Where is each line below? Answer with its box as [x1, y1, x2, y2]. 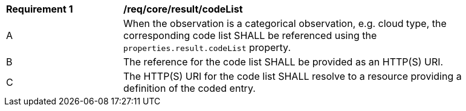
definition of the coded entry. [123, 82, 256, 94]
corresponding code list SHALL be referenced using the [123, 29, 377, 41]
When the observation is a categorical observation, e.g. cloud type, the [123, 17, 447, 29]
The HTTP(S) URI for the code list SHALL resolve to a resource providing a [123, 70, 462, 82]
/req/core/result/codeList [123, 3, 243, 15]
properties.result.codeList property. [123, 41, 291, 53]
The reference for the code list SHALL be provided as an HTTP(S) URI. [123, 56, 444, 68]
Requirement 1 [6, 3, 73, 15]
